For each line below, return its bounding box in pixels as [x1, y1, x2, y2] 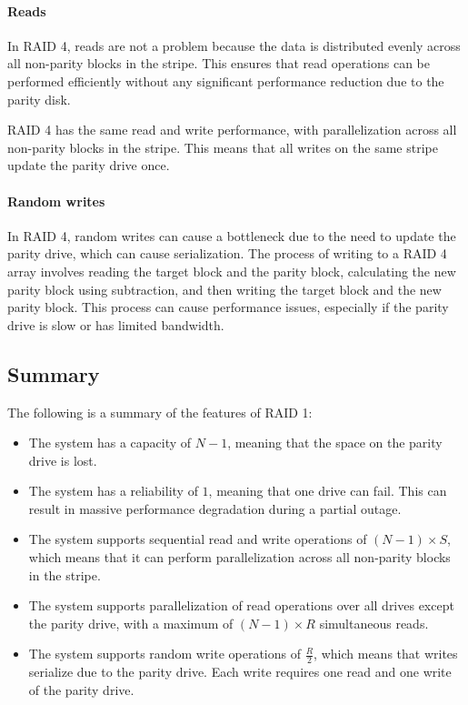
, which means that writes [314, 644, 458, 663]
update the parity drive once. [7, 156, 170, 175]
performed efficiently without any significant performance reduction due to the [7, 71, 444, 90]
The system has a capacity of [28, 433, 192, 452]
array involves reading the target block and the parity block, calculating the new [7, 261, 456, 280]
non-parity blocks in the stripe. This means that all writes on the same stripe [7, 137, 438, 156]
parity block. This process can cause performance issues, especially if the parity [7, 297, 449, 317]
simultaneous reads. [319, 613, 429, 632]
